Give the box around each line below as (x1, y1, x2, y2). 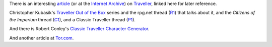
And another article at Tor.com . (9, 35, 74, 41)
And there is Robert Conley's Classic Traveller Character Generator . (9, 26, 150, 32)
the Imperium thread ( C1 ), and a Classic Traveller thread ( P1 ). (9, 16, 136, 22)
